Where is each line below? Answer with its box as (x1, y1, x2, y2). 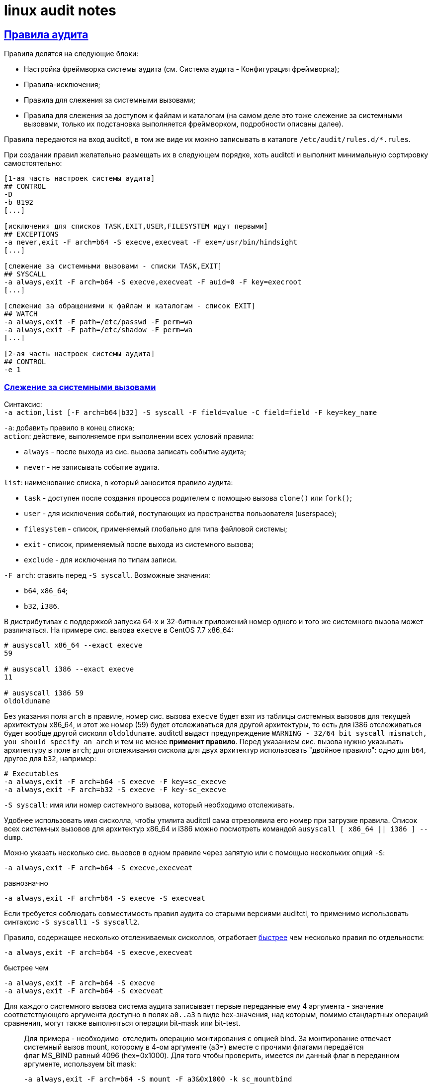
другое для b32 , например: (4, 754, 96, 763)
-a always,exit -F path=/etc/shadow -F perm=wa (4, 326, 193, 334)
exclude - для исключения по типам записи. (24, 555, 177, 564)
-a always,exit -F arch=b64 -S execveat (4, 986, 164, 995)
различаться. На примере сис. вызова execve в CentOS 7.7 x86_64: (4, 625, 234, 634)
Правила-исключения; (24, 80, 100, 89)
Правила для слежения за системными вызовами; (24, 96, 195, 105)
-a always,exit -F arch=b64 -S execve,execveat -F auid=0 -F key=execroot (4, 278, 302, 286)
